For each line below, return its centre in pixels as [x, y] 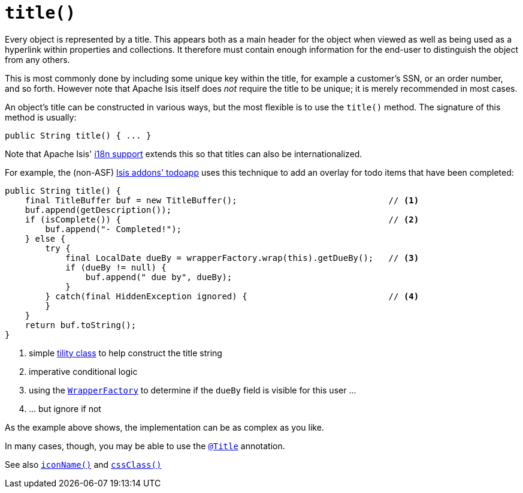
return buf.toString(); [81, 325]
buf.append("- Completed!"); [114, 229]
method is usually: [41, 117]
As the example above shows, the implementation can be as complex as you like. [164, 427]
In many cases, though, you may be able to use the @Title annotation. [145, 446]
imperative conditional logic [83, 371]
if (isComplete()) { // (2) [222, 219]
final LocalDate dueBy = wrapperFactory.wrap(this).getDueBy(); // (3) [242, 258]
